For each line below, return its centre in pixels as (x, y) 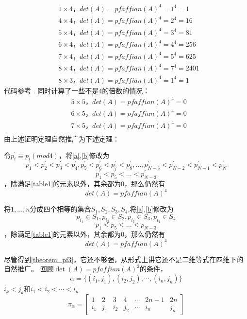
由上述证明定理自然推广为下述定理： (62, 138)
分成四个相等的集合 (60, 209)
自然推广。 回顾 (29, 269)
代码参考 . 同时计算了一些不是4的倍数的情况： (77, 90)
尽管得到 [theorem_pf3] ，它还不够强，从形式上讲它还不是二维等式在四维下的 (124, 259)
